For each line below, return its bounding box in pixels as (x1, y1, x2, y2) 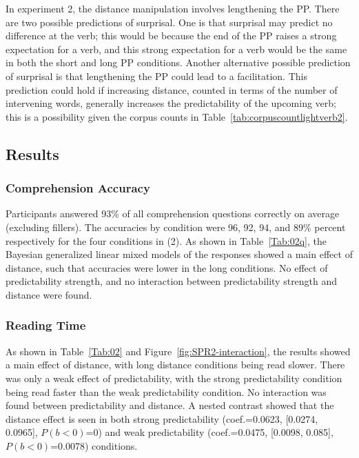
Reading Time (6, 317, 86, 334)
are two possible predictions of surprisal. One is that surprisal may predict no (6, 14, 333, 29)
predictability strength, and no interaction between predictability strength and (6, 274, 338, 288)
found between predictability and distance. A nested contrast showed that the (6, 398, 334, 412)
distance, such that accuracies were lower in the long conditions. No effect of (6, 260, 328, 275)
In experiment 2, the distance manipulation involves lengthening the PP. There (6, 1, 340, 15)
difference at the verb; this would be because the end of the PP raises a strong (6, 28, 337, 43)
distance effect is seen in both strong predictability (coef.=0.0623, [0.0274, (6, 411, 318, 426)
